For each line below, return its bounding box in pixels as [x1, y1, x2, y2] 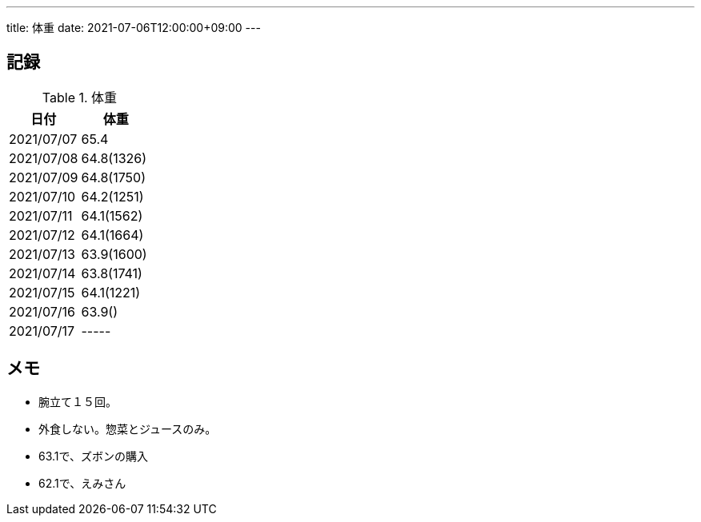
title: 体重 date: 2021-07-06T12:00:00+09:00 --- [6, 21, 261, 34]
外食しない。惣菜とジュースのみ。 [38, 421, 217, 436]
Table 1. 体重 [42, 89, 118, 106]
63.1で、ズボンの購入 [38, 448, 148, 463]
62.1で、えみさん [38, 476, 126, 490]
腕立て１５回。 [38, 394, 117, 408]
